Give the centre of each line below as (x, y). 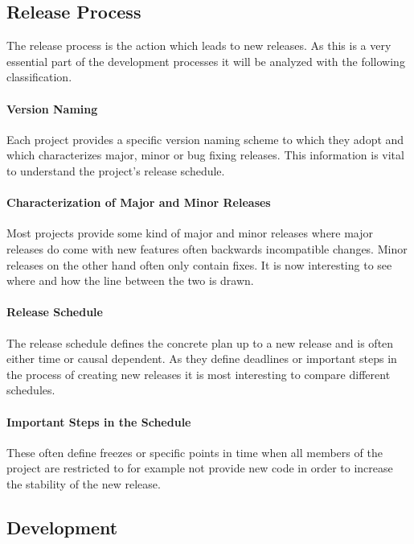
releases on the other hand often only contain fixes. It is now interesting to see (199, 264)
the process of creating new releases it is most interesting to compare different (199, 374)
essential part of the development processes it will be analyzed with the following (206, 61)
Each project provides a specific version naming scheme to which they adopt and (205, 139)
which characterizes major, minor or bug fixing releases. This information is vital (205, 155)
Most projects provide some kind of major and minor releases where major (190, 233)
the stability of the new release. (84, 483)
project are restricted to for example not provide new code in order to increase (200, 468)
